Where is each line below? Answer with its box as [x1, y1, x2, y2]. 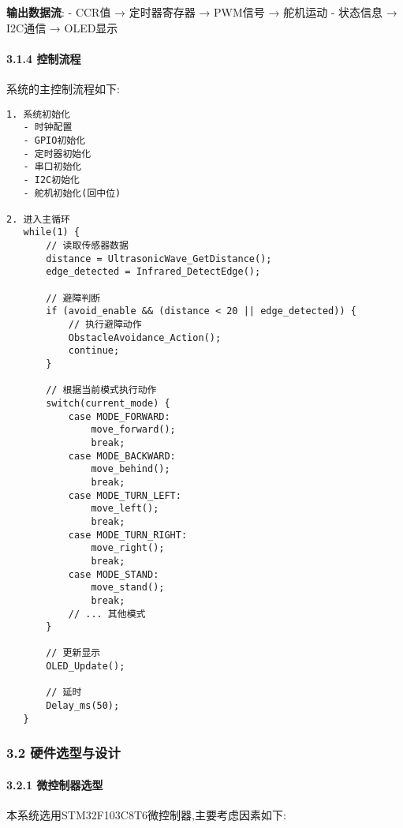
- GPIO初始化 [23, 134, 86, 146]
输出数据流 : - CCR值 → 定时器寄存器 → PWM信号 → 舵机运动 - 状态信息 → [6, 4, 397, 20]
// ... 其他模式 [68, 608, 146, 620]
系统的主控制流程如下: [6, 80, 120, 96]
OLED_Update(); [46, 661, 125, 673]
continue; [68, 345, 120, 357]
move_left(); [91, 503, 159, 515]
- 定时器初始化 [23, 148, 91, 159]
